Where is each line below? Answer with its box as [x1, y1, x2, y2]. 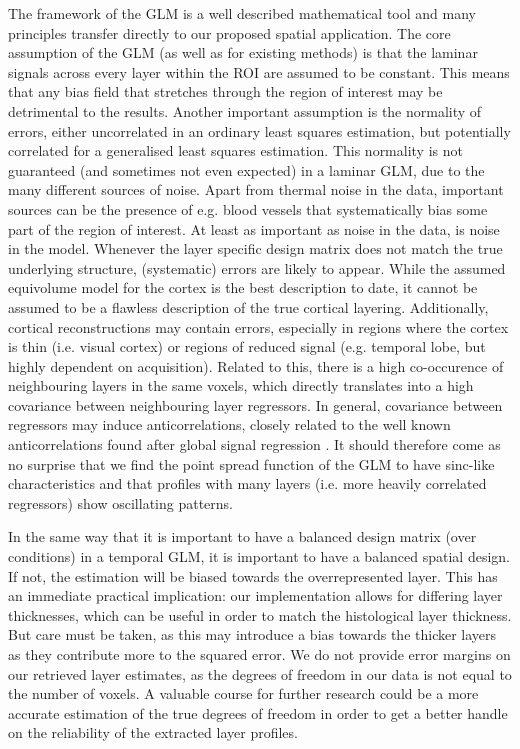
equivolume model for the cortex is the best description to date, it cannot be [8, 277, 478, 298]
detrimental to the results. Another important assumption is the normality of [8, 100, 482, 121]
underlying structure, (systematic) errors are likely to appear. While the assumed [8, 257, 506, 278]
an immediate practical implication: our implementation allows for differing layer [8, 585, 503, 606]
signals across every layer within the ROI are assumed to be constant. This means [8, 61, 510, 82]
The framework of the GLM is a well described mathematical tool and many [8, 3, 476, 23]
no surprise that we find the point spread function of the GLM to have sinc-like [8, 453, 495, 474]
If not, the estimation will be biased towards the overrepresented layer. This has [8, 565, 498, 586]
